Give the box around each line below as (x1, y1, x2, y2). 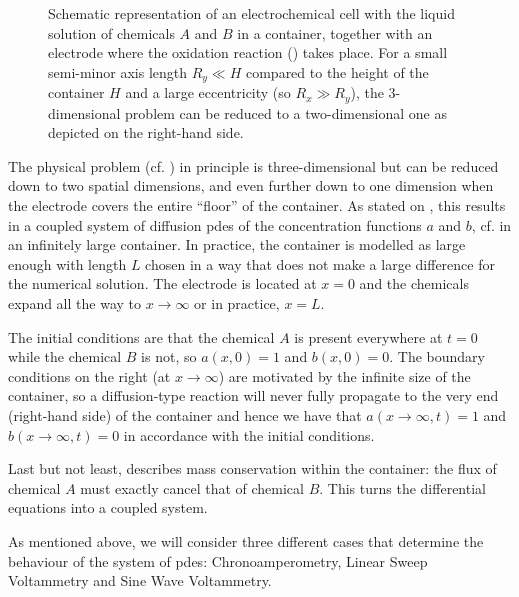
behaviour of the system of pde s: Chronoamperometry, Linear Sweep (8, 550, 428, 571)
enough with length (8, 253, 127, 274)
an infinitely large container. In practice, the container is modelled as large (8, 234, 466, 255)
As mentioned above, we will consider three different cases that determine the (8, 530, 484, 551)
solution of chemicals (48, 22, 175, 43)
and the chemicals (359, 273, 469, 294)
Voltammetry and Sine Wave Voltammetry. (8, 570, 272, 591)
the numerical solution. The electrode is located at (8, 273, 317, 294)
